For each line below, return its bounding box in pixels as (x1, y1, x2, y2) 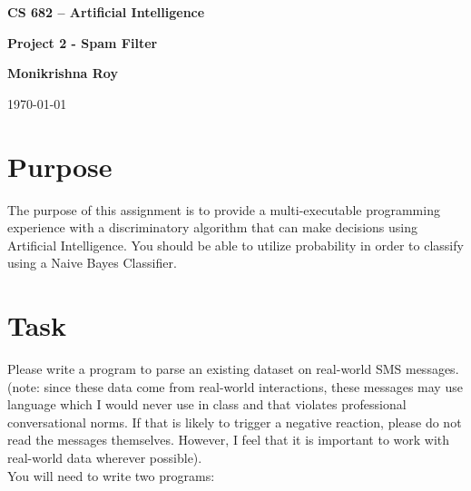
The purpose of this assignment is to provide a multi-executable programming (7, 200, 440, 219)
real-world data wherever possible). (7, 447, 202, 466)
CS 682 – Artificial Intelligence (7, 3, 205, 21)
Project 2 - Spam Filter (7, 33, 158, 52)
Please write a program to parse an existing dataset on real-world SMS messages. (7, 359, 459, 378)
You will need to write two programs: (7, 466, 215, 485)
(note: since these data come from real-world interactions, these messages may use (7, 377, 463, 396)
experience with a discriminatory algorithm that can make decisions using (7, 218, 417, 237)
